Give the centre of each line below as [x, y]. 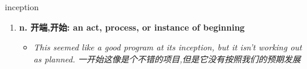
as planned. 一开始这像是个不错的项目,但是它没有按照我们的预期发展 [167, 58]
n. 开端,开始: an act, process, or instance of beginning [132, 27]
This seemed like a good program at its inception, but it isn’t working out [168, 47]
